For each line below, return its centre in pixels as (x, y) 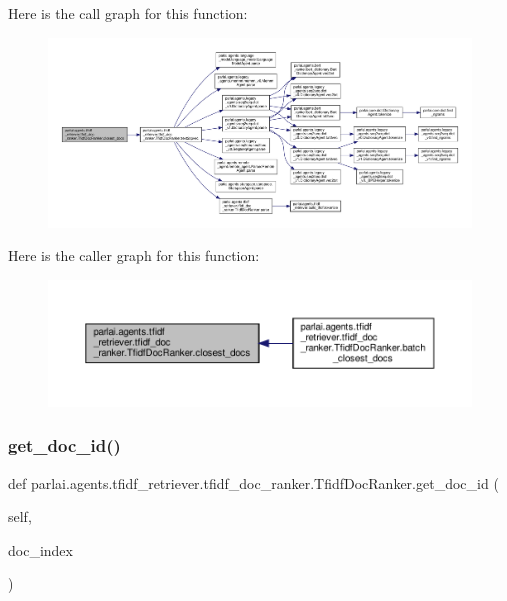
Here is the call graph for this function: (128, 13)
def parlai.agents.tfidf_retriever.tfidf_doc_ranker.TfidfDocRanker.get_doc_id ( (253, 482)
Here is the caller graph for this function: (134, 255)
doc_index (40, 549)
